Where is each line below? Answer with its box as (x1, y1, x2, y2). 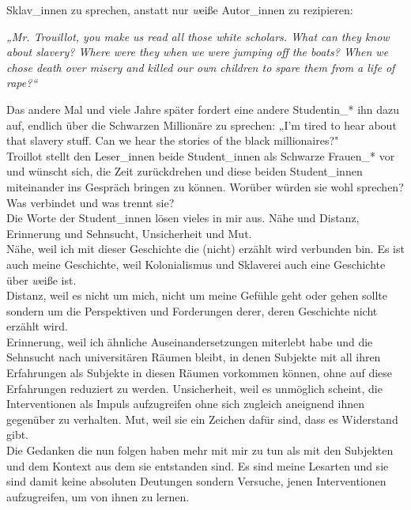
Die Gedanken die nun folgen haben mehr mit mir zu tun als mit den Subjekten (6, 442, 394, 459)
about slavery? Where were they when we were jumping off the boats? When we (6, 43, 389, 60)
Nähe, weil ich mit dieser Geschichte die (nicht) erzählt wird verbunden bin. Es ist (6, 240, 405, 257)
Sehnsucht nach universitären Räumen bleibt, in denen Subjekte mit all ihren (6, 349, 381, 365)
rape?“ (6, 74, 38, 91)
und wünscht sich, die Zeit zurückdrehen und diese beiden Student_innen (6, 163, 363, 179)
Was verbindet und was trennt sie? (6, 194, 175, 210)
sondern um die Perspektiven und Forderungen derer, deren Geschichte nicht (6, 302, 378, 319)
